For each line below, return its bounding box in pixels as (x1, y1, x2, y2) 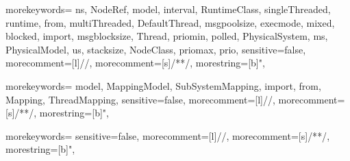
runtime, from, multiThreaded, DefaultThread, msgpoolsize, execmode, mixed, (5, 15, 335, 29)
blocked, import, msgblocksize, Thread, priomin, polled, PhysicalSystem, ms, (5, 29, 328, 43)
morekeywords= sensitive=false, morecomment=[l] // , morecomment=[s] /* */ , (5, 128, 330, 143)
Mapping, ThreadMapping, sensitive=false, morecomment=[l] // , (5, 92, 275, 106)
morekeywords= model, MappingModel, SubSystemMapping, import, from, (5, 78, 321, 92)
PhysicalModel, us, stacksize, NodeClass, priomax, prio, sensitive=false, (5, 42, 306, 56)
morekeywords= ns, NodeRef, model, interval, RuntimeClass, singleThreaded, (5, 2, 331, 16)
